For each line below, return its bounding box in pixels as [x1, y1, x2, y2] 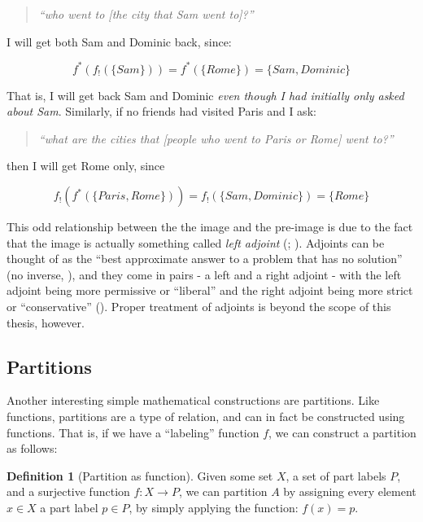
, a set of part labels [286, 467, 386, 484]
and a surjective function [7, 483, 130, 500]
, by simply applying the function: [129, 498, 299, 515]
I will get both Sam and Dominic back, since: [7, 33, 232, 50]
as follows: [7, 440, 58, 457]
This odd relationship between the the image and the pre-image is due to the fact [7, 218, 413, 235]
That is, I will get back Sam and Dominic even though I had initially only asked [7, 86, 404, 103]
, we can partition [178, 483, 268, 500]
